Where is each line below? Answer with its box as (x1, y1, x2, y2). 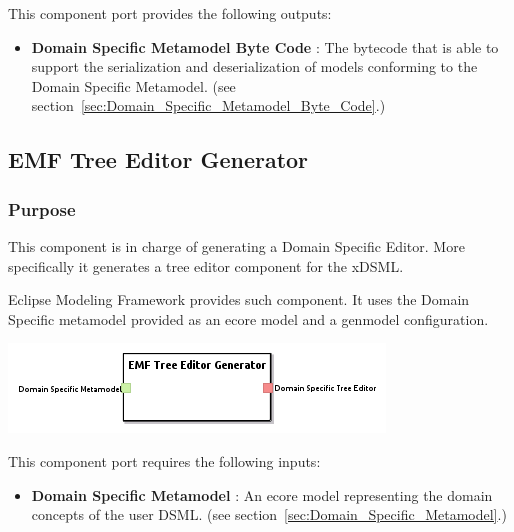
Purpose (8, 196, 76, 221)
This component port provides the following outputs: (8, 3, 332, 23)
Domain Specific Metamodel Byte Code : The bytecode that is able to (31, 36, 499, 57)
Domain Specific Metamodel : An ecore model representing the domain (31, 484, 493, 505)
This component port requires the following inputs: (8, 450, 321, 471)
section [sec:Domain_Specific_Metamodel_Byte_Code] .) (31, 95, 386, 116)
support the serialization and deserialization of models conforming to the (31, 56, 478, 77)
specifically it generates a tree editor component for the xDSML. (8, 255, 404, 276)
